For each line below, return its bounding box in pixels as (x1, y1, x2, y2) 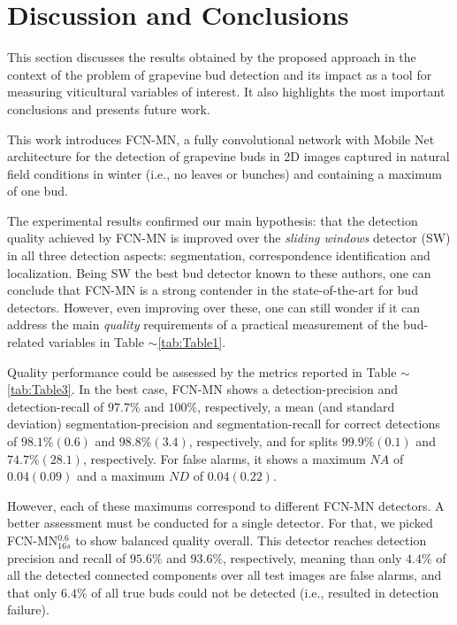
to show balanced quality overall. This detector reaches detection (75, 530, 427, 549)
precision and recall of (7, 548, 126, 567)
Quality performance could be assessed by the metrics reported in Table (7, 362, 397, 381)
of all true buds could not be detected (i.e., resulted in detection (91, 583, 439, 601)
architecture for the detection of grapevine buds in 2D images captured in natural (7, 147, 450, 166)
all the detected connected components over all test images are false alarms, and (7, 566, 442, 584)
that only (7, 583, 57, 601)
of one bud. (7, 181, 68, 200)
